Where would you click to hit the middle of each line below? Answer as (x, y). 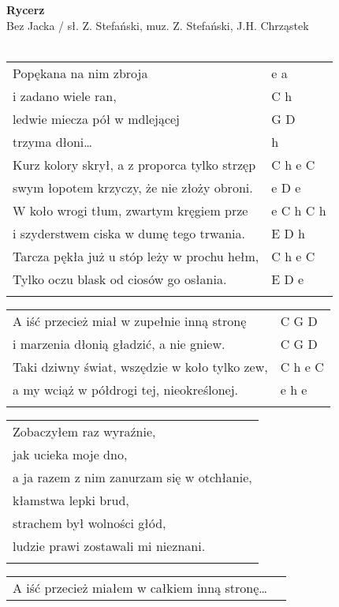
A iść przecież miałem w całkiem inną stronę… (140, 587)
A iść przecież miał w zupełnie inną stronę (130, 320)
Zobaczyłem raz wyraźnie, (84, 431)
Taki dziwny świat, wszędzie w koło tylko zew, (140, 366)
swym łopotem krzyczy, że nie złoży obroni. (133, 187)
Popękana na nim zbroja (80, 73)
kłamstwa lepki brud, (71, 500)
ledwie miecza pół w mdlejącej (97, 118)
